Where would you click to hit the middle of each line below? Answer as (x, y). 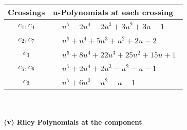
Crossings (27, 12)
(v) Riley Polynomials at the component (73, 121)
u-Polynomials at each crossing (113, 12)
